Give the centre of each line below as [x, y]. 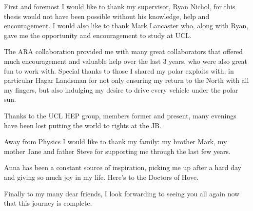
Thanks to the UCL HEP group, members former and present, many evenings [120, 115]
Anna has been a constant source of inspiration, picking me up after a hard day [123, 167]
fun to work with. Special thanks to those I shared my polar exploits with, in [119, 70]
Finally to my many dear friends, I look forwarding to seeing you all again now [122, 193]
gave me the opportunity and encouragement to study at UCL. [98, 35]
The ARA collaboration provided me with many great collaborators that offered [124, 51]
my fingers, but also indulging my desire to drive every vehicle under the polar [121, 89]
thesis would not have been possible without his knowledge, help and [107, 16]
